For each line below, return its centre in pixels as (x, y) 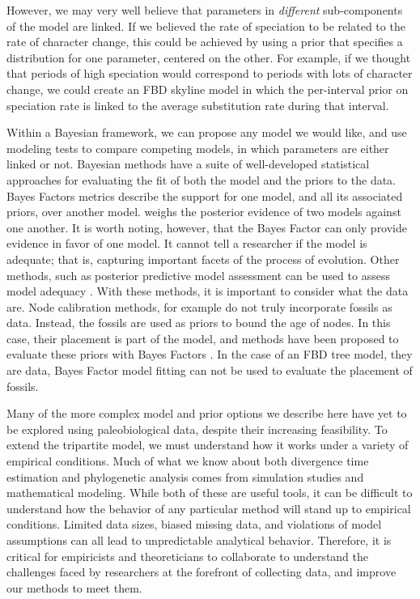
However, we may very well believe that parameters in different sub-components (205, 10)
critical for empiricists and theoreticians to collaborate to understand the (188, 556)
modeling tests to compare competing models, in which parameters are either (198, 148)
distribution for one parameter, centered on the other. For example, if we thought (209, 57)
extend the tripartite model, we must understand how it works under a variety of (208, 445)
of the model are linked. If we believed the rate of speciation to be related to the (206, 25)
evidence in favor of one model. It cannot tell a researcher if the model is (187, 243)
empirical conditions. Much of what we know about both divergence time (188, 461)
